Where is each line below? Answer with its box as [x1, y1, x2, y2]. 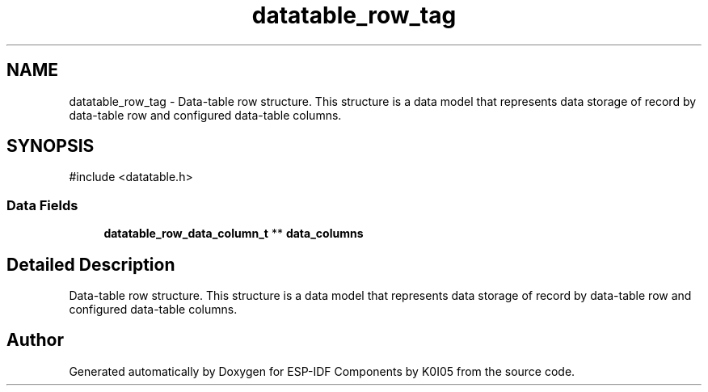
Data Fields [6, 196, 78, 213]
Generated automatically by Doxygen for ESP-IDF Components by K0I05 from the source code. [69, 364, 575, 378]
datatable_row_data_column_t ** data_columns [103, 226, 364, 241]
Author [6, 330, 64, 351]
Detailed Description [6, 254, 175, 275]
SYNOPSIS [6, 136, 95, 157]
